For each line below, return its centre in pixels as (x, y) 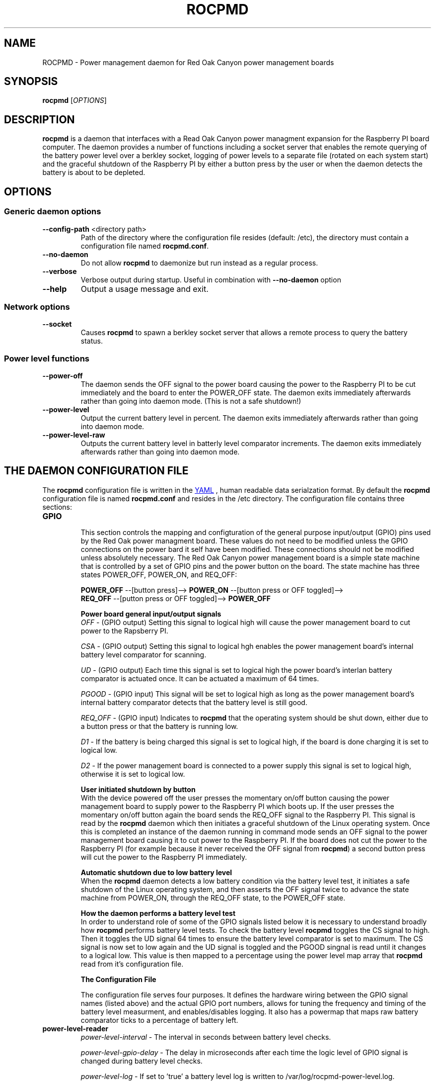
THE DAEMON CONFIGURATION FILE (96, 471)
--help (55, 289)
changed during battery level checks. (142, 1061)
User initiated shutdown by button (138, 789)
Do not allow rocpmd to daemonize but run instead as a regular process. (199, 263)
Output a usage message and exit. (145, 289)
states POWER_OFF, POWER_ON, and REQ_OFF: (159, 574)
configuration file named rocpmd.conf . (145, 246)
